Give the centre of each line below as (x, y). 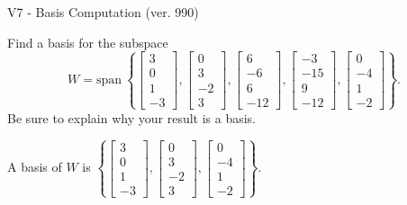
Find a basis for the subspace (88, 42)
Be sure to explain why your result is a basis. (132, 117)
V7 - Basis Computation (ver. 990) (103, 12)
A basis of (35, 167)
